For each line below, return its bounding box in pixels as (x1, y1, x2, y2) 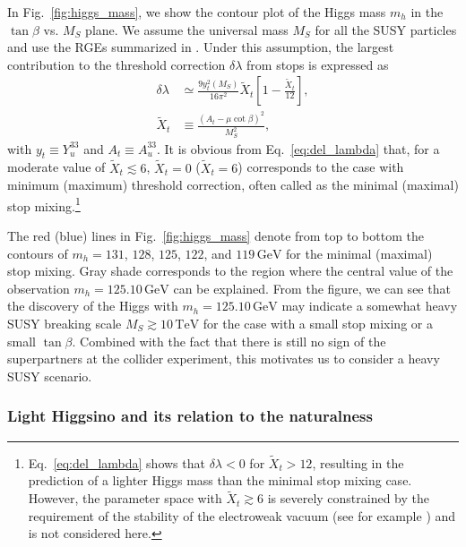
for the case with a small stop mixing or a (203, 314, 433, 333)
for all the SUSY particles (315, 20, 457, 38)
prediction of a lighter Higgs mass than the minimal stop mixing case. (28, 471, 412, 490)
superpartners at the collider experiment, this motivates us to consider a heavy (7, 349, 440, 368)
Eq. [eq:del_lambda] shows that (28, 453, 205, 472)
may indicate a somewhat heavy (281, 296, 458, 315)
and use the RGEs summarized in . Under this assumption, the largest (7, 38, 394, 56)
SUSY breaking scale (7, 314, 122, 333)
